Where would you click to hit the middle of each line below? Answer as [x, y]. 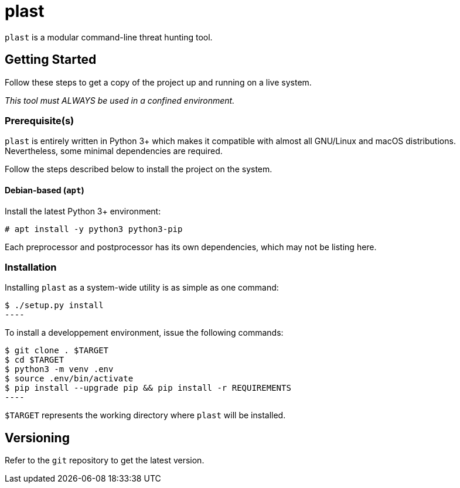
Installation [31, 267]
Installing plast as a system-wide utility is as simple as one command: [142, 288]
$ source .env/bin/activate [69, 379]
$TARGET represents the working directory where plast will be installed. [145, 415]
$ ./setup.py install [54, 306]
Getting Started [51, 60]
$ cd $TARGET [35, 360]
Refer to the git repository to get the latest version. [105, 460]
